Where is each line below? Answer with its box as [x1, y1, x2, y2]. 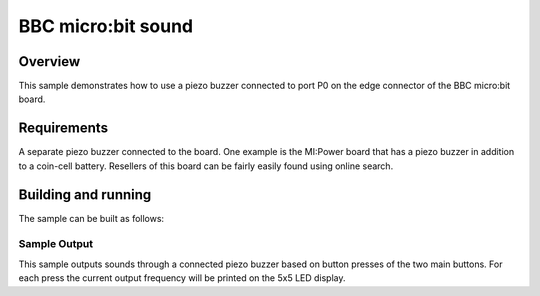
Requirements [18, 120, 109, 137]
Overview [18, 53, 81, 70]
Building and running [18, 186, 152, 203]
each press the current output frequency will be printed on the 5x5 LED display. [18, 272, 346, 284]
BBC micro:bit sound [18, 15, 194, 37]
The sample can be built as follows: [18, 212, 165, 224]
